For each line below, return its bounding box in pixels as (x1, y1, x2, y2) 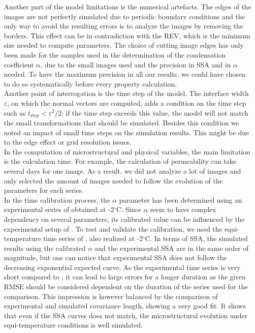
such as (4, 107, 26, 118)
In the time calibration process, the (4, 194, 110, 205)
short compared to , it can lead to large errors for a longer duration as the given (4, 272, 246, 282)
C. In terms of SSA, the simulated (145, 233, 248, 243)
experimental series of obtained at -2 (4, 204, 114, 214)
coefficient (4, 59, 34, 69)
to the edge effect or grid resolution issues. (4, 137, 131, 147)
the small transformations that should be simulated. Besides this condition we (4, 117, 239, 127)
